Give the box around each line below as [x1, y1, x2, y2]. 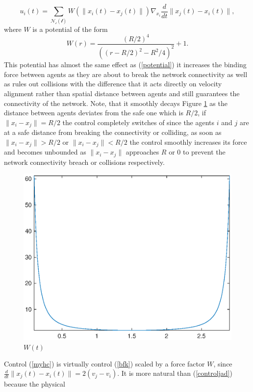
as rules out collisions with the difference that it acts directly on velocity [4, 78, 222, 89]
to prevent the [182, 147, 226, 157]
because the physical [4, 379, 65, 389]
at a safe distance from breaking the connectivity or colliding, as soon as [4, 127, 222, 137]
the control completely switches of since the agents [62, 117, 215, 127]
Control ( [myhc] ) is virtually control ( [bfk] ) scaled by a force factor [4, 358, 205, 368]
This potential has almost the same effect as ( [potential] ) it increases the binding [4, 59, 247, 70]
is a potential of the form [32, 24, 108, 34]
